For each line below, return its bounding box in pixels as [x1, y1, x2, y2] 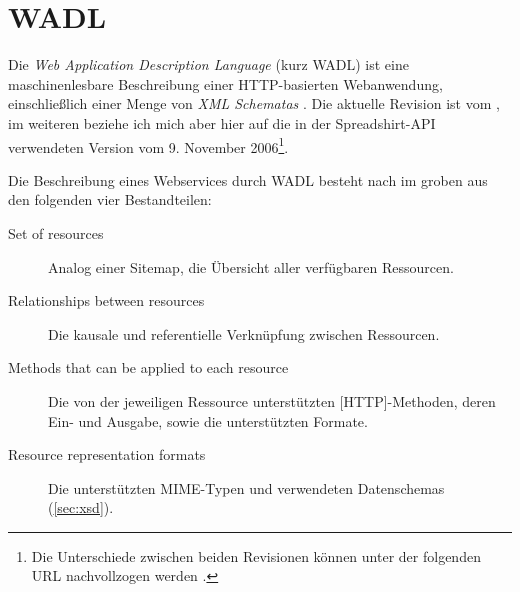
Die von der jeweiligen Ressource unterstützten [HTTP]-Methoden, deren [48, 390, 496, 411]
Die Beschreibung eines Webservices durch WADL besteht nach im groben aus [8, 169, 488, 190]
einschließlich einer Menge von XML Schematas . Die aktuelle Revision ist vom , [8, 93, 500, 114]
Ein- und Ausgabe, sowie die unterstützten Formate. [48, 410, 368, 431]
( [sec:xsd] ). [48, 497, 114, 518]
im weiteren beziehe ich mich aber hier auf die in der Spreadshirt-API [8, 112, 436, 133]
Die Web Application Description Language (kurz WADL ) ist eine [8, 54, 409, 75]
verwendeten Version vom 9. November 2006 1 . [8, 133, 289, 157]
